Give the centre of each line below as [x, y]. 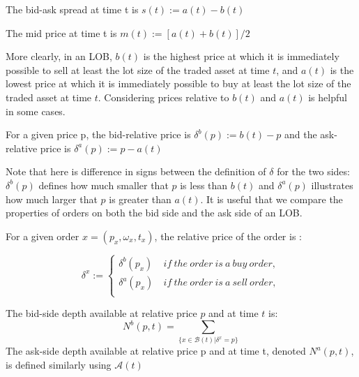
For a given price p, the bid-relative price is [98, 134]
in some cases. [36, 111]
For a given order [43, 236]
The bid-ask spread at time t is [72, 9]
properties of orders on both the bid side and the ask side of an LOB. [154, 213]
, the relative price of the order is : [228, 236]
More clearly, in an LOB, [59, 56]
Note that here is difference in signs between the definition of [136, 171]
